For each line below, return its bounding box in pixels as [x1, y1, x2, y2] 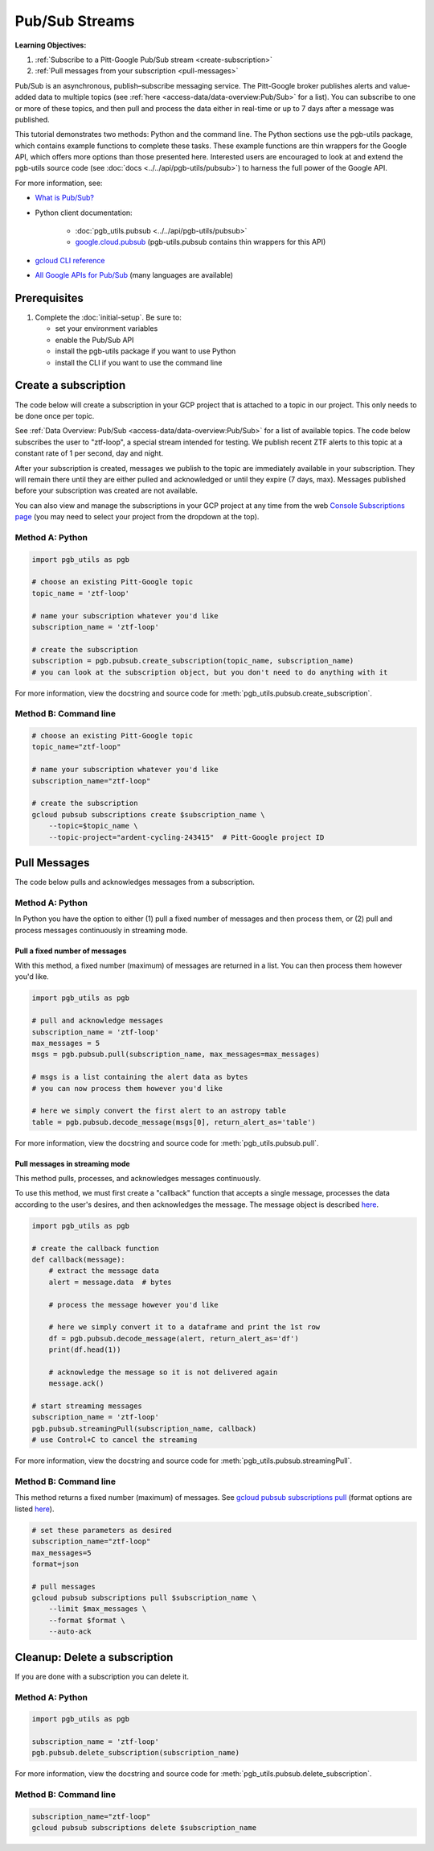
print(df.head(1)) [48, 1345, 121, 1354]
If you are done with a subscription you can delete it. [14, 1671, 189, 1681]
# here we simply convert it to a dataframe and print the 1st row [48, 1323, 321, 1332]
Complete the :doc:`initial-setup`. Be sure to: [35, 312, 182, 322]
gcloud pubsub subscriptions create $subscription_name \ [31, 810, 265, 819]
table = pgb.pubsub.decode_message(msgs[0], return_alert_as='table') [31, 1118, 317, 1126]
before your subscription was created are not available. [14, 485, 199, 495]
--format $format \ [48, 1615, 126, 1625]
